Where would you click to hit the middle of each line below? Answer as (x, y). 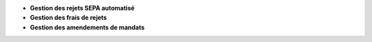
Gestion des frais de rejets (68, 18)
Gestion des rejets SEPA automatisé (82, 8)
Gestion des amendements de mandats (87, 27)
